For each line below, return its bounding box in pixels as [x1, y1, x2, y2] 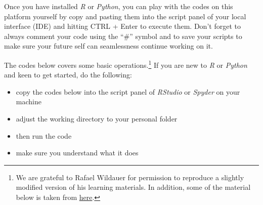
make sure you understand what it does [16, 147, 139, 158]
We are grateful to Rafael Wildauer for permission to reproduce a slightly [16, 172, 244, 182]
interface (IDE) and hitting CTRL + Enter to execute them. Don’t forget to [4, 21, 241, 31]
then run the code [16, 130, 72, 141]
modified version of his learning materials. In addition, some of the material [16, 182, 251, 192]
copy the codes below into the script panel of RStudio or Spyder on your [16, 86, 240, 97]
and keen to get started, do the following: [4, 69, 132, 80]
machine [16, 96, 41, 107]
